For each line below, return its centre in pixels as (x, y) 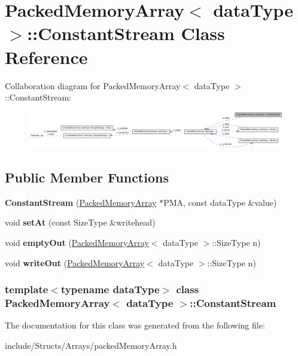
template (27, 289)
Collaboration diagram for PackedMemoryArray (93, 85)
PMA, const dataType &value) (220, 202)
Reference (46, 57)
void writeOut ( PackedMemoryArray (75, 262)
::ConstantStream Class (126, 33)
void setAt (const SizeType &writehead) (80, 222)
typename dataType (110, 289)
